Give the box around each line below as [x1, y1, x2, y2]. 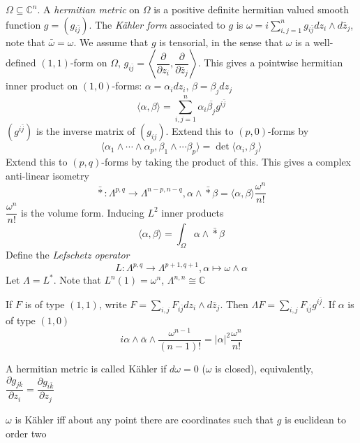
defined [6, 55, 36, 70]
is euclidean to [285, 412, 346, 426]
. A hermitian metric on [37, 2, 140, 16]
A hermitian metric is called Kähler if [6, 361, 167, 376]
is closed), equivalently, [215, 361, 313, 376]
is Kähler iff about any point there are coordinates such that [15, 412, 274, 426]
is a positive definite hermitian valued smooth [153, 2, 350, 16]
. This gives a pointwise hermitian [197, 55, 343, 70]
